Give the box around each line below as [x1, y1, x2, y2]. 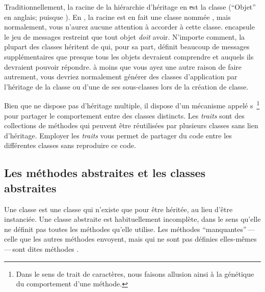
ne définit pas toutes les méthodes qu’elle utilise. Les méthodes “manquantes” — [4, 223, 255, 234]
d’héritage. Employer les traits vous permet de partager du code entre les [4, 130, 232, 140]
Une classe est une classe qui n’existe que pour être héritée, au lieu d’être [4, 203, 233, 214]
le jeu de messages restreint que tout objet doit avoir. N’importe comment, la [4, 31, 245, 42]
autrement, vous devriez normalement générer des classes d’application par [4, 71, 237, 82]
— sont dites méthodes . [4, 243, 79, 254]
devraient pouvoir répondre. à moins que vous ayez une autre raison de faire [4, 61, 242, 72]
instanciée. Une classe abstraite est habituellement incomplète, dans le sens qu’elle [4, 214, 261, 224]
